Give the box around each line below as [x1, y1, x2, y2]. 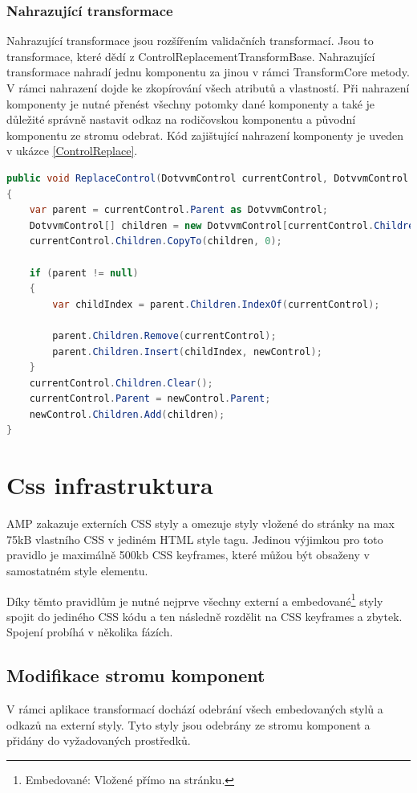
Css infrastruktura [6, 468, 213, 501]
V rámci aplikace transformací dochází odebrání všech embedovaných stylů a [6, 701, 383, 717]
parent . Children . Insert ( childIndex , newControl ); [52, 345, 322, 358]
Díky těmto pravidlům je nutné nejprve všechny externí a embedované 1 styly [6, 590, 383, 609]
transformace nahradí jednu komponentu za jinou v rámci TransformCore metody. [6, 63, 410, 80]
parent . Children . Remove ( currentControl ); [52, 329, 277, 341]
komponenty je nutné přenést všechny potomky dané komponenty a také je [6, 95, 375, 112]
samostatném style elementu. [6, 562, 148, 578]
